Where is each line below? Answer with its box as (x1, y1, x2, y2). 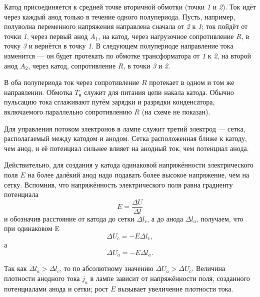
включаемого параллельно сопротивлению (4, 106, 132, 116)
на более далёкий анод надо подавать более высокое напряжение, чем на (27, 169, 249, 179)
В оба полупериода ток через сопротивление (4, 77, 139, 87)
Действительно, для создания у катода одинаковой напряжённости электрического (4, 159, 253, 170)
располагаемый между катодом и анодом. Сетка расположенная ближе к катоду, (4, 133, 247, 143)
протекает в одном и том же (149, 77, 234, 87)
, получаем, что (196, 213, 243, 223)
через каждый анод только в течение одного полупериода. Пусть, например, (4, 11, 235, 21)
